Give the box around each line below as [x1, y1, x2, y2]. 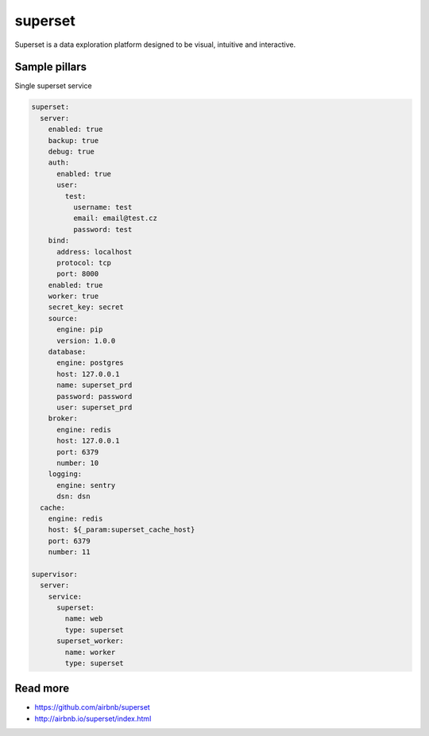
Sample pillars [14, 60, 87, 74]
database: [48, 347, 87, 357]
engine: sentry [56, 481, 116, 490]
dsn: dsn [56, 492, 91, 501]
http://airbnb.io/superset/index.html [34, 714, 152, 723]
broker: [48, 414, 79, 423]
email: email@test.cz [72, 214, 158, 223]
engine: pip [56, 325, 103, 334]
